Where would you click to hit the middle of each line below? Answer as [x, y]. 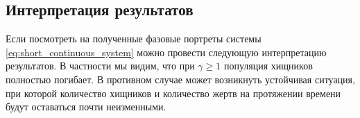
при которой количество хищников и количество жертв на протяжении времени [173, 93]
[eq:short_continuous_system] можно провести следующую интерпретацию [166, 52]
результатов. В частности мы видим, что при [100, 66]
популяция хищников [268, 66]
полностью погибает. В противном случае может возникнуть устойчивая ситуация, [180, 79]
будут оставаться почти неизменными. [86, 107]
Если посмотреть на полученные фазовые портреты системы [134, 39]
